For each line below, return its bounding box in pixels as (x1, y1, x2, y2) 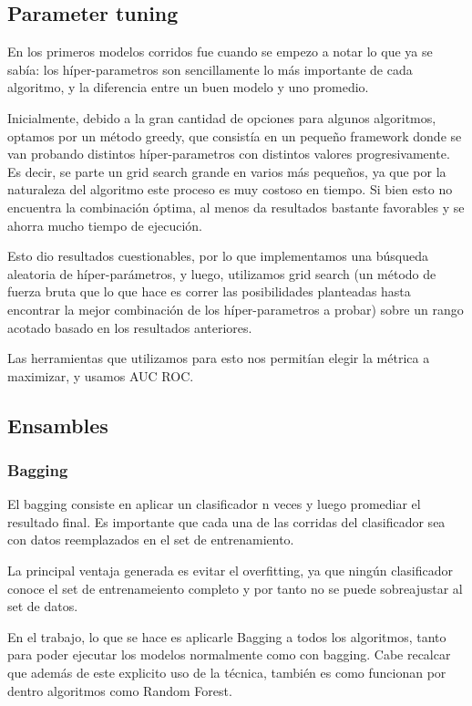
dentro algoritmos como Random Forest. (7, 680, 232, 700)
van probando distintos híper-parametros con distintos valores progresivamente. (7, 144, 450, 163)
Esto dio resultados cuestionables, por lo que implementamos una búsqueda (7, 246, 429, 265)
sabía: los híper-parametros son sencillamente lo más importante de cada (7, 59, 413, 78)
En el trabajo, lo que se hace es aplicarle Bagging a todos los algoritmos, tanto (7, 627, 446, 646)
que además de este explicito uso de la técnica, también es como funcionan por (7, 663, 446, 682)
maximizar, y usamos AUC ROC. (7, 366, 194, 385)
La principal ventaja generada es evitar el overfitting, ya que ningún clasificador (7, 561, 454, 580)
